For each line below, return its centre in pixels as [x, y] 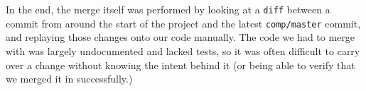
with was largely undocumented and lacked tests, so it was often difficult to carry [183, 50]
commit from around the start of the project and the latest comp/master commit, [183, 23]
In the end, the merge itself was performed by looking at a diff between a [168, 9]
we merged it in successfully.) [69, 79]
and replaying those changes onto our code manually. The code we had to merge [181, 37]
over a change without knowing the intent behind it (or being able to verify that [181, 65]
